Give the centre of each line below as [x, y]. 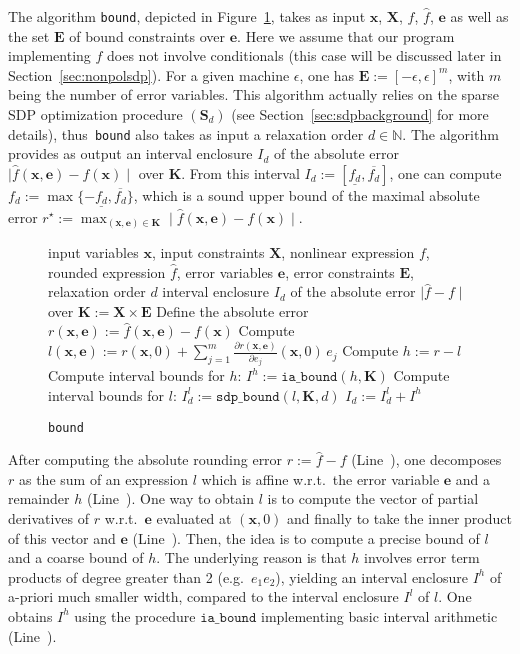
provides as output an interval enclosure [130, 153]
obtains [30, 615]
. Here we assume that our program [346, 35]
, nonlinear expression [348, 252]
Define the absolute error [232, 310]
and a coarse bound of [76, 557]
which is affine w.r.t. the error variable [320, 478]
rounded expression [107, 271]
